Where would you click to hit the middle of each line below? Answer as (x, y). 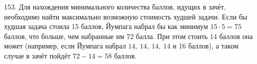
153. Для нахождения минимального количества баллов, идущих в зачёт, (115, 6)
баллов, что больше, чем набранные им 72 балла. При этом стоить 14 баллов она (128, 36)
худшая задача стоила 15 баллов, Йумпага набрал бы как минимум (106, 26)
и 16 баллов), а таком (206, 46)
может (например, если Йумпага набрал (65, 46)
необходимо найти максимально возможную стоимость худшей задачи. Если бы (126, 16)
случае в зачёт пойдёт (37, 55)
